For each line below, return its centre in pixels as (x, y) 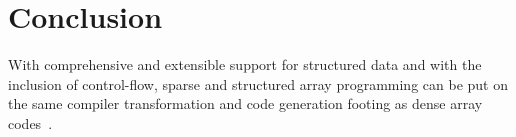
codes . (30, 122)
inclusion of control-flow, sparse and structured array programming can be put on (258, 83)
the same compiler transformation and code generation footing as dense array (245, 103)
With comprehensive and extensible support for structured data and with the (245, 64)
